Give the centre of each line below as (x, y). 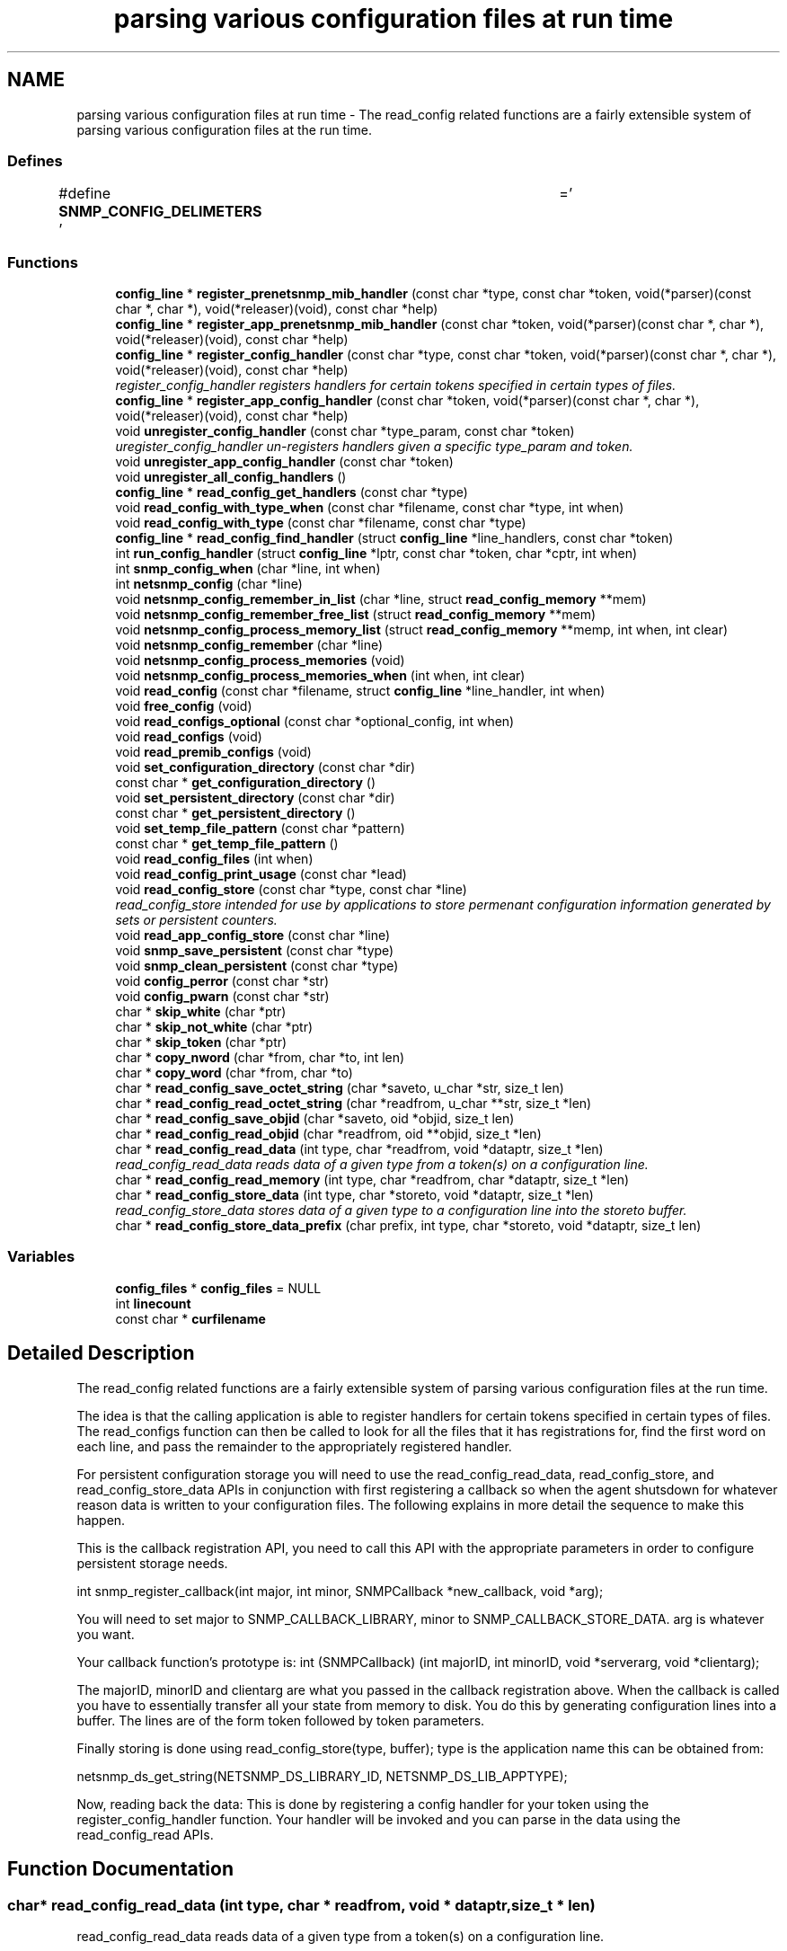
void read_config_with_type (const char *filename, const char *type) (321, 523)
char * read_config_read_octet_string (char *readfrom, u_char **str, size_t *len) (354, 1104)
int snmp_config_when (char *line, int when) (248, 569)
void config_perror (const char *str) (222, 981)
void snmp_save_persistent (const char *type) (255, 951)
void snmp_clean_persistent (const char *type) (257, 966)
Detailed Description (101, 1353)
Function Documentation (120, 1869)
